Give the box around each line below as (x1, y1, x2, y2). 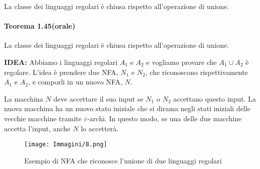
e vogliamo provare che (146, 56, 217, 67)
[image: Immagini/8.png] (24, 141, 107, 148)
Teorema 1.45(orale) (4, 21, 76, 31)
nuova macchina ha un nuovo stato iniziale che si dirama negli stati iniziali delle (4, 103, 251, 114)
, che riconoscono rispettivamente (145, 66, 248, 77)
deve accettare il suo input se (53, 93, 144, 104)
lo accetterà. (81, 123, 119, 133)
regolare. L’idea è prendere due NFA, (4, 66, 118, 77)
